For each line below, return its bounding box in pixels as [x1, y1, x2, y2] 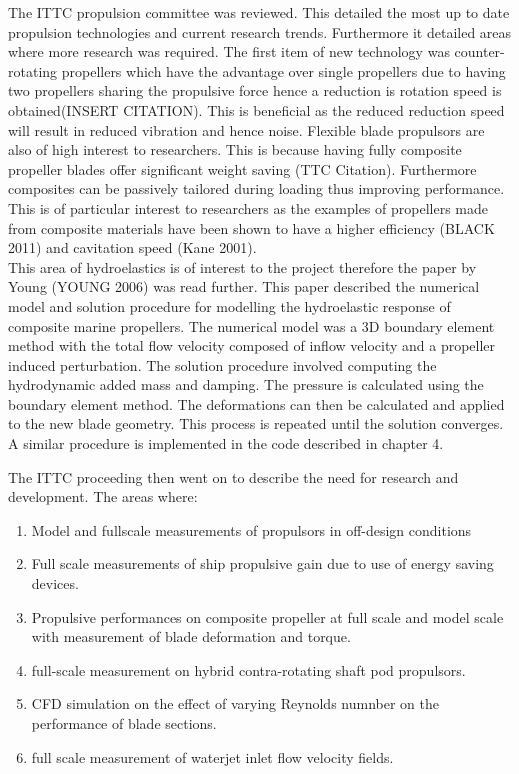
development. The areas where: [8, 486, 198, 507]
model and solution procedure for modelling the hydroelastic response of [8, 295, 451, 316]
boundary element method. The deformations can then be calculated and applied [8, 393, 505, 414]
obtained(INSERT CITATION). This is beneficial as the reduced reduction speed [8, 99, 505, 120]
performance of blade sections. [31, 713, 217, 733]
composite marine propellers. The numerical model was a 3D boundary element [8, 315, 495, 336]
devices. [31, 573, 79, 594]
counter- [454, 41, 505, 62]
